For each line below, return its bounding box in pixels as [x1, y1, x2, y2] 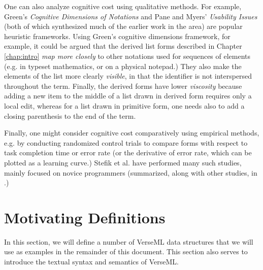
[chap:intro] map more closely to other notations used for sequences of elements [4, 50, 251, 61]
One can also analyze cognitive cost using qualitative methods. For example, [4, 1, 242, 11]
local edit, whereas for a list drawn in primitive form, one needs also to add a [4, 100, 245, 111]
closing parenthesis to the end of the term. [4, 110, 136, 121]
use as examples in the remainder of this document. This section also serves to [4, 246, 248, 257]
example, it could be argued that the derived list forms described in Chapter [4, 41, 242, 51]
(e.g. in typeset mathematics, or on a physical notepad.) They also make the [4, 60, 242, 71]
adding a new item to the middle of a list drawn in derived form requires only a [4, 90, 252, 101]
